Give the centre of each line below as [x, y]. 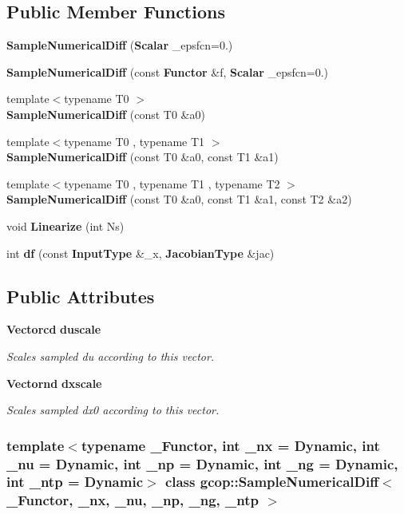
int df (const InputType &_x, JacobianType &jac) [141, 253]
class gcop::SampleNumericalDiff [272, 482]
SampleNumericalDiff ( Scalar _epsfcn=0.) [120, 45]
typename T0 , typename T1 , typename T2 [172, 183]
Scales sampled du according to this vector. [111, 356]
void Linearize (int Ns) [65, 225]
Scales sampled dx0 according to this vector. [113, 410]
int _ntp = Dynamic [75, 482]
